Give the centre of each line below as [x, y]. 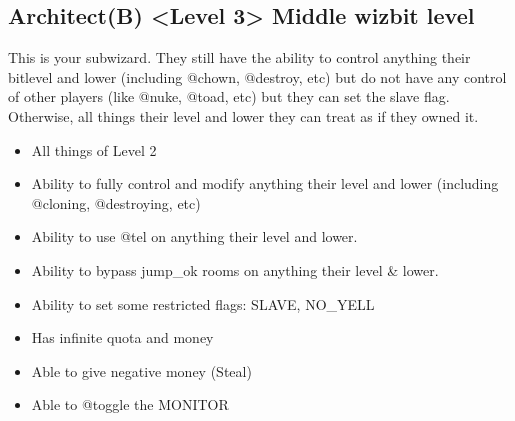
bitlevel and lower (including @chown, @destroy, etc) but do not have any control [257, 76]
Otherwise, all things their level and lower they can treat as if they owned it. [243, 115]
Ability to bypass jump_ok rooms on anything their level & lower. [235, 269]
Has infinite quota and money [122, 337]
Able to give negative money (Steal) [141, 370]
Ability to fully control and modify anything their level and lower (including [265, 183]
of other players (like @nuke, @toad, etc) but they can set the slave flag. [229, 96]
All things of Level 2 [94, 149]
